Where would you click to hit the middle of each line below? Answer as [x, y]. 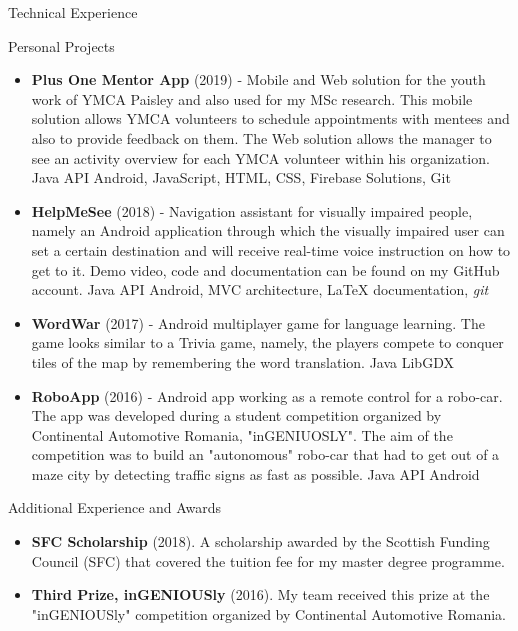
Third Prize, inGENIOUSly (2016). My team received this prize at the [260, 594]
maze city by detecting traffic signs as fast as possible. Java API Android [255, 473]
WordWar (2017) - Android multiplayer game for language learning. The [258, 322]
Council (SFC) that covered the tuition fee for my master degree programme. [268, 560]
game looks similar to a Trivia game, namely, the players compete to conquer [267, 342]
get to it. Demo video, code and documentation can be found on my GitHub [265, 269]
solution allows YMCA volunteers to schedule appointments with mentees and [270, 118]
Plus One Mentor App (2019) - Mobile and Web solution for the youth [258, 79]
